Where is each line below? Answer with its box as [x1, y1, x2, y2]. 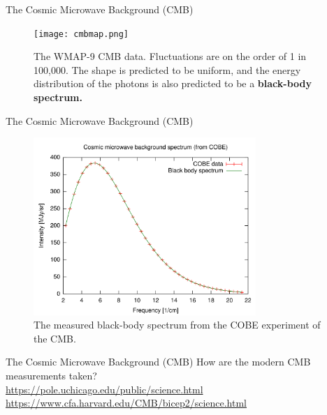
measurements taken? [6, 368, 97, 382]
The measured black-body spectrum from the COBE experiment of [34, 317, 321, 332]
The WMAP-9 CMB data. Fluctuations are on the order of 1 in [34, 49, 307, 63]
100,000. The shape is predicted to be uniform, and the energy [34, 62, 301, 77]
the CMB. [34, 331, 76, 345]
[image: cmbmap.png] [34, 29, 129, 39]
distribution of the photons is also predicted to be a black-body [34, 76, 312, 91]
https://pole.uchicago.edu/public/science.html [6, 382, 203, 396]
